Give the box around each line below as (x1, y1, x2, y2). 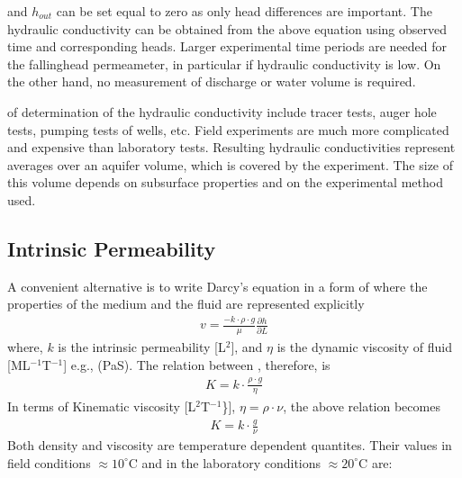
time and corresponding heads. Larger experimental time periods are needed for (7, 37, 448, 56)
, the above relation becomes (283, 397, 440, 416)
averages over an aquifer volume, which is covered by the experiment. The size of (7, 155, 454, 174)
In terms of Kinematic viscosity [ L (7, 397, 196, 416)
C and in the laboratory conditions (128, 453, 322, 472)
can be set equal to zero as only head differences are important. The (56, 2, 432, 20)
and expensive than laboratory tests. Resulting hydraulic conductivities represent (7, 138, 456, 157)
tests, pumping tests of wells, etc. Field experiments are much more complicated (7, 120, 449, 139)
